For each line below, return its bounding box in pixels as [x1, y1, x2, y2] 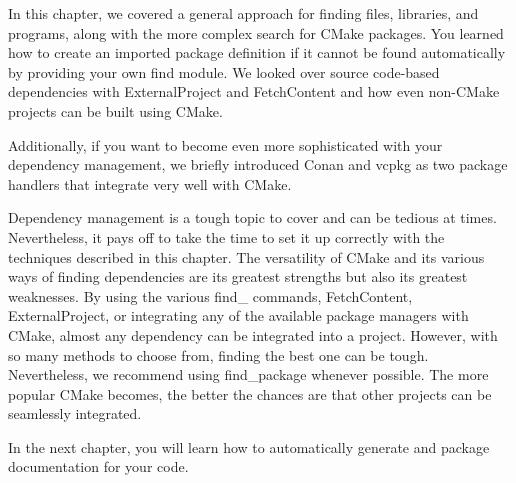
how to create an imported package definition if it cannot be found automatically [8, 42, 506, 63]
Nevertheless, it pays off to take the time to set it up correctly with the [8, 226, 445, 247]
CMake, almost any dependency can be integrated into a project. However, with [8, 324, 498, 345]
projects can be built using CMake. [8, 100, 223, 121]
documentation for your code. [8, 456, 189, 477]
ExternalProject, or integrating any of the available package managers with [8, 305, 469, 326]
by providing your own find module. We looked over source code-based [8, 61, 440, 82]
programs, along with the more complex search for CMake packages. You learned [8, 22, 504, 43]
